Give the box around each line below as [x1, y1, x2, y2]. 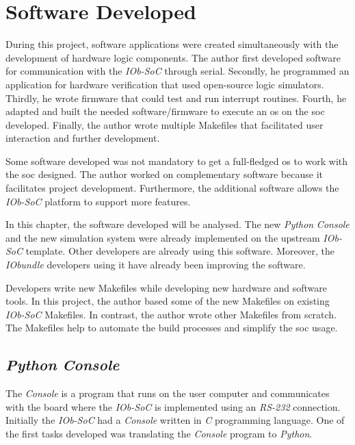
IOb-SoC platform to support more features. [5, 194, 191, 208]
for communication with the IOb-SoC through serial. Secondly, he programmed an [5, 64, 350, 78]
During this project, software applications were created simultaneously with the [5, 37, 339, 51]
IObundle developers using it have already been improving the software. [5, 257, 306, 272]
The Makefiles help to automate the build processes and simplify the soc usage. [5, 320, 338, 335]
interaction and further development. [5, 131, 160, 145]
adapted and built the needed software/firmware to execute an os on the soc [5, 104, 325, 118]
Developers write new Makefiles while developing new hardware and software [5, 280, 327, 294]
